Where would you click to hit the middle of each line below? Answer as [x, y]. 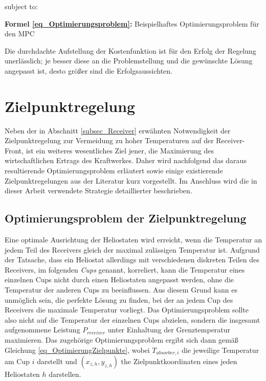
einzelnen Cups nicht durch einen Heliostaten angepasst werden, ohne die [119, 279]
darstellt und [57, 361]
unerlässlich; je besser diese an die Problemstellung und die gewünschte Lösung [129, 61]
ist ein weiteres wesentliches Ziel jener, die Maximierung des [120, 150]
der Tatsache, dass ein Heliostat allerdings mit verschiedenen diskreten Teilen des [132, 260]
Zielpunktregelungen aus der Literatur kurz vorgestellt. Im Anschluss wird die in [131, 180]
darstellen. [65, 374]
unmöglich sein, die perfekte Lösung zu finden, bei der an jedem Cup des [119, 299]
